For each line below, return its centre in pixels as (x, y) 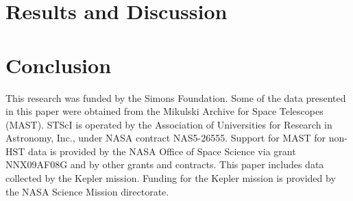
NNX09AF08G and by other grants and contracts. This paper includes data (165, 164)
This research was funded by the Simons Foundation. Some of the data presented (176, 97)
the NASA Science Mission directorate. (87, 191)
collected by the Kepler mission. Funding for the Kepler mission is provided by (171, 178)
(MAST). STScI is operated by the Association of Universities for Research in (169, 124)
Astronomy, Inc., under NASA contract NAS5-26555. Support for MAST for (166, 138)
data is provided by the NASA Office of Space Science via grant (162, 151)
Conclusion (59, 65)
